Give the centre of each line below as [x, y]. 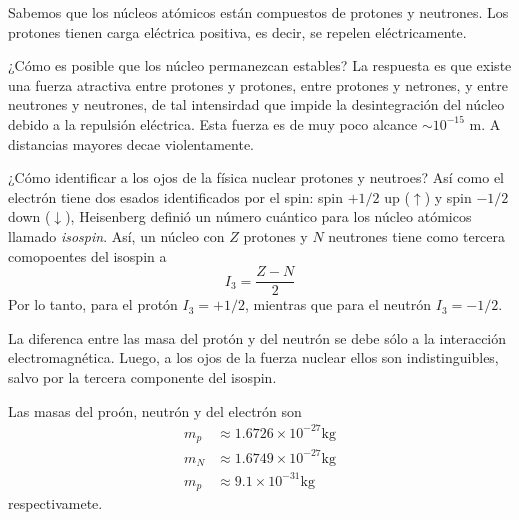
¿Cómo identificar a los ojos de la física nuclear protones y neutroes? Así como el [256, 177]
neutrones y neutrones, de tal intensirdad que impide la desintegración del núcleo [256, 104]
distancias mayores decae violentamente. [131, 143]
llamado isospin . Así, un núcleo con [116, 235]
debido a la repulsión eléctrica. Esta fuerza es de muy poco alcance [213, 123]
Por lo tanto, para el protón [93, 304]
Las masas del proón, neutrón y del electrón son [155, 410]
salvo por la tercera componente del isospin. [142, 376]
